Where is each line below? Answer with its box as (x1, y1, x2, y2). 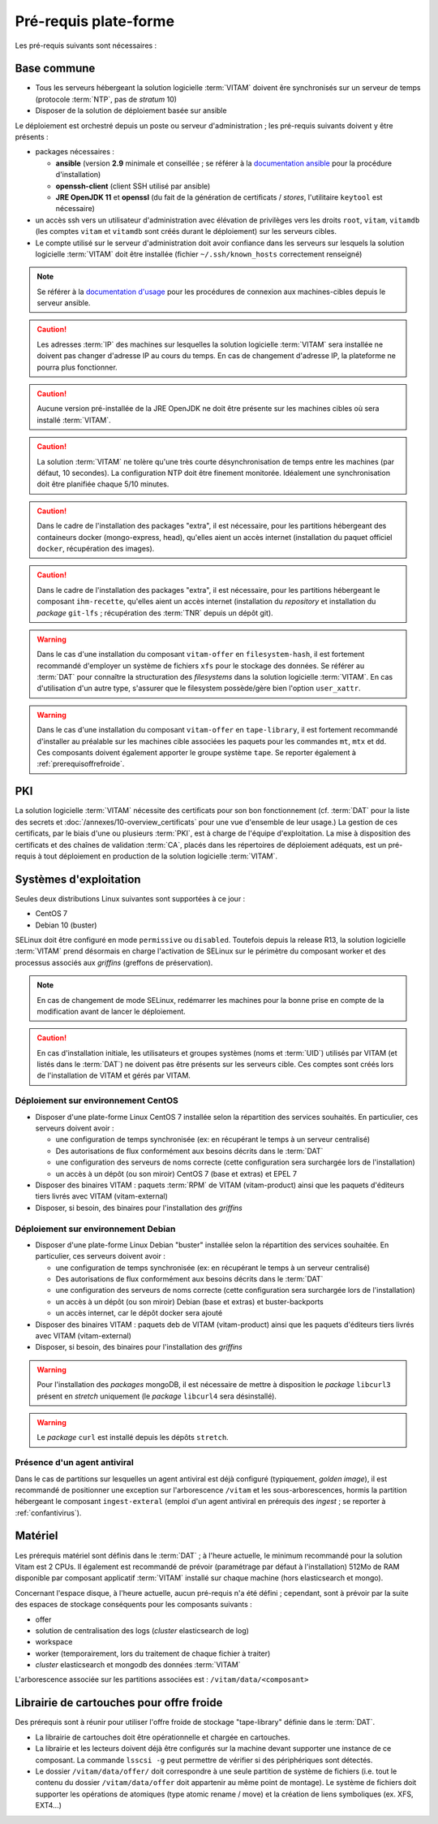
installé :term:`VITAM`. (36, 415, 111, 425)
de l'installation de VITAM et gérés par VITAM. (36, 1070, 191, 1080)
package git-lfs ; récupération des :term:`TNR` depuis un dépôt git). (36, 607, 273, 617)
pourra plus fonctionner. (36, 362, 118, 372)
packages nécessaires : (35, 147, 115, 157)
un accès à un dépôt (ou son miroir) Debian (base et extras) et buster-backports (55, 1296, 324, 1307)
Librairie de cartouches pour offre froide (15, 1696, 223, 1709)
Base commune (15, 62, 96, 76)
